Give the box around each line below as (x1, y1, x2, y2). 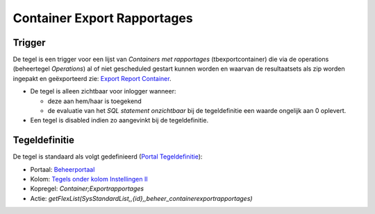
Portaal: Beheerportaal (30, 165, 95, 173)
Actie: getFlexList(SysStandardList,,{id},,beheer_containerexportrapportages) (30, 194, 253, 202)
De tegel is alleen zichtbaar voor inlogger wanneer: (30, 87, 176, 96)
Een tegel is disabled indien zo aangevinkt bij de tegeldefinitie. (30, 116, 208, 125)
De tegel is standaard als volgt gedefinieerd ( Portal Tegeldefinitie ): (12, 152, 203, 161)
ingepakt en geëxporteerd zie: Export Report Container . (12, 74, 172, 82)
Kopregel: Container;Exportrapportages (30, 184, 144, 193)
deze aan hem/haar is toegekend (47, 97, 142, 105)
